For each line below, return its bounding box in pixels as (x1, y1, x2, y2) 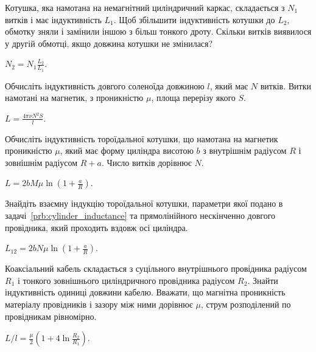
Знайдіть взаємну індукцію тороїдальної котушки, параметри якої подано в (5, 197, 283, 210)
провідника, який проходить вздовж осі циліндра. (5, 221, 188, 233)
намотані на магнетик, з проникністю (5, 91, 144, 104)
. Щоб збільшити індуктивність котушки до (113, 13, 275, 26)
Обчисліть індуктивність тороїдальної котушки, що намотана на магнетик (5, 132, 278, 145)
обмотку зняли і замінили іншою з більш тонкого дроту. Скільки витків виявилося (5, 25, 312, 38)
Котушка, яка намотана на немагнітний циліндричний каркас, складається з (5, 1, 285, 13)
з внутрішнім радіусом (203, 144, 287, 157)
